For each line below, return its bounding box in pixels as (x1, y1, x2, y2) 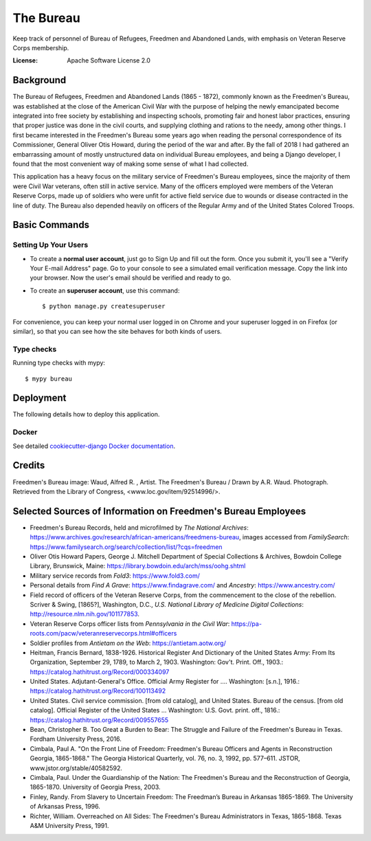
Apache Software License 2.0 (67, 56, 151, 65)
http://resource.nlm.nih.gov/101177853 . (30, 610, 140, 618)
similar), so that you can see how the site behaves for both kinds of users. (12, 327, 223, 336)
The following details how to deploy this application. (12, 410, 160, 418)
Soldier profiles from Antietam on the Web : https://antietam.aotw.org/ (30, 639, 226, 647)
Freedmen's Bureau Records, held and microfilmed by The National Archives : (30, 523, 249, 532)
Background (12, 74, 67, 86)
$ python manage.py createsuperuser (42, 302, 166, 311)
